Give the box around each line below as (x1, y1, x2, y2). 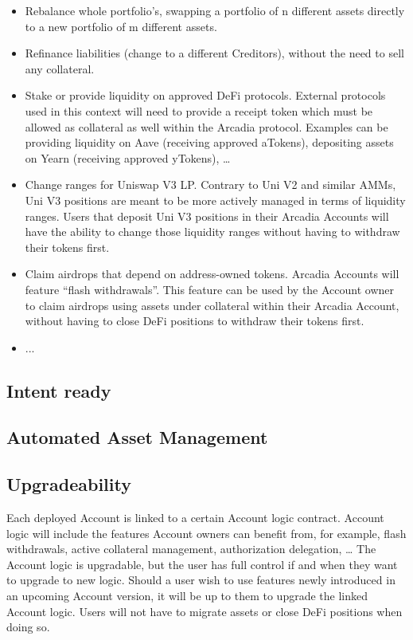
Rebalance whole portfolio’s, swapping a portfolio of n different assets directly (25, 2, 405, 18)
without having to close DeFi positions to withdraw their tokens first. (25, 312, 364, 329)
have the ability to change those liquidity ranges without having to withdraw (25, 223, 400, 240)
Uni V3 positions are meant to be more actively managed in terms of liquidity (25, 191, 406, 208)
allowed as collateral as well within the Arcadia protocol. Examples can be (25, 118, 388, 135)
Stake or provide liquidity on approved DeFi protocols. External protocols (25, 87, 386, 104)
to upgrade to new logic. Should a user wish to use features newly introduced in (6, 571, 395, 588)
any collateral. (25, 60, 95, 77)
